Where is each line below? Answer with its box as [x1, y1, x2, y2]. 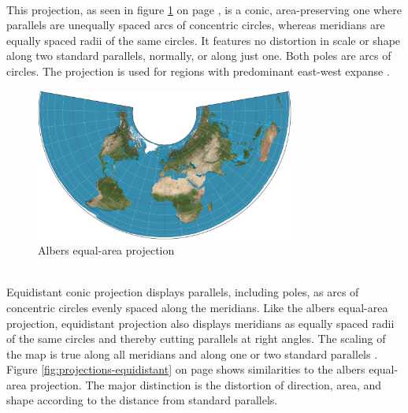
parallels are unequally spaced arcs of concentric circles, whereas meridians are [6, 17, 385, 33]
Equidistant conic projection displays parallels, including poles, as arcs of [6, 284, 359, 300]
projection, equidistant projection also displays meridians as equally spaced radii [6, 314, 395, 331]
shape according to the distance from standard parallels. [6, 392, 278, 408]
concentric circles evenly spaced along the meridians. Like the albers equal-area [6, 299, 388, 315]
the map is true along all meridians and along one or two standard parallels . [6, 345, 378, 362]
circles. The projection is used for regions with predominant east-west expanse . [6, 62, 390, 79]
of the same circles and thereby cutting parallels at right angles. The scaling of [6, 330, 386, 347]
